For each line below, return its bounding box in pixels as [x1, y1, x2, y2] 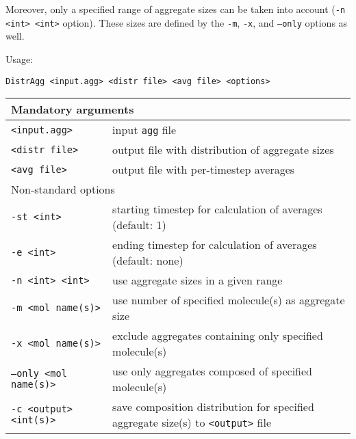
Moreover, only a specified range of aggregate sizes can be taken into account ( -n [5, 2, 346, 16]
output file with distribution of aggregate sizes [112, 142, 334, 158]
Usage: [5, 51, 34, 66]
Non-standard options [11, 181, 115, 198]
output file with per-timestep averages [112, 161, 295, 178]
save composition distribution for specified [112, 399, 314, 415]
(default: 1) [112, 217, 166, 233]
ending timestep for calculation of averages [112, 237, 317, 253]
